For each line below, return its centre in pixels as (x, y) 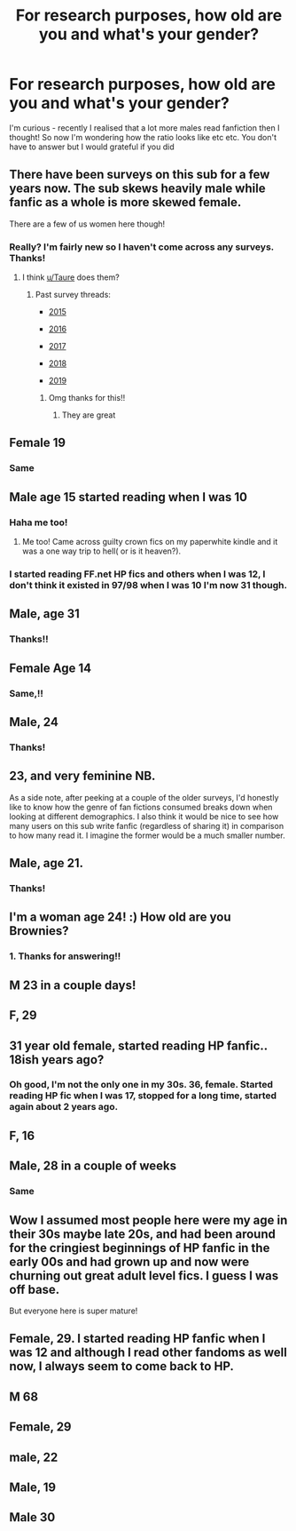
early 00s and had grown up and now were (129, 1261)
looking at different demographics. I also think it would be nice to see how (144, 816)
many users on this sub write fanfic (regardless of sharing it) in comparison (147, 825)
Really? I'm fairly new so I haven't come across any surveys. (142, 247)
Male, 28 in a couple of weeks (93, 1166)
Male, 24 (34, 722)
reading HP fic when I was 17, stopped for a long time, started (143, 1096)
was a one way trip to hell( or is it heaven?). (101, 551)
